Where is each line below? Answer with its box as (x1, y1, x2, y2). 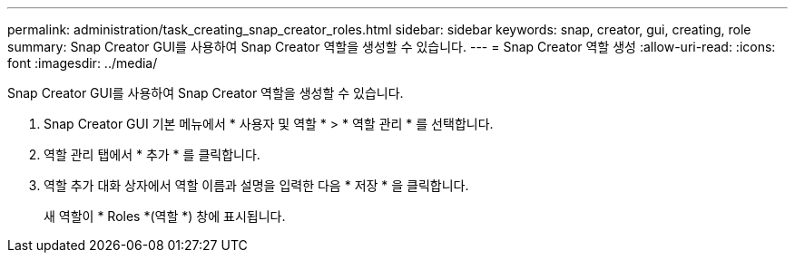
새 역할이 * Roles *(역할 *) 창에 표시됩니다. (44, 208, 286, 224)
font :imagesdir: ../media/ (7, 55, 158, 71)
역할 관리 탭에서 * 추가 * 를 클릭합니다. (44, 147, 260, 162)
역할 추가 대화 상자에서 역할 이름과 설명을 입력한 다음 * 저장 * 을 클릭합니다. (44, 178, 469, 193)
